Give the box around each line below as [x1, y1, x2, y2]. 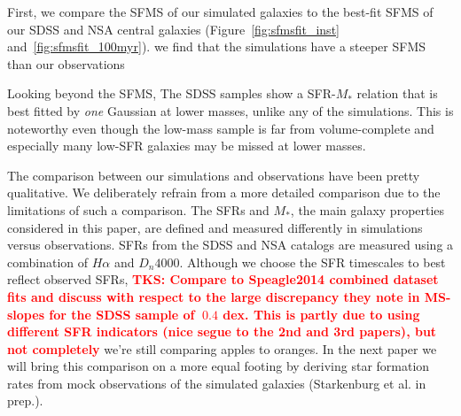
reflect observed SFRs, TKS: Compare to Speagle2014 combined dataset [7, 270, 439, 289]
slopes [7, 304, 44, 323]
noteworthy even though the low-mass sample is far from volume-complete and [7, 119, 434, 137]
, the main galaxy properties [290, 200, 445, 219]
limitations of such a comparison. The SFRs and [7, 200, 270, 219]
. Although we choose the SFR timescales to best [179, 252, 446, 271]
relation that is [356, 84, 438, 103]
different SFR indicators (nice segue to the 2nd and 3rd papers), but [7, 322, 437, 341]
